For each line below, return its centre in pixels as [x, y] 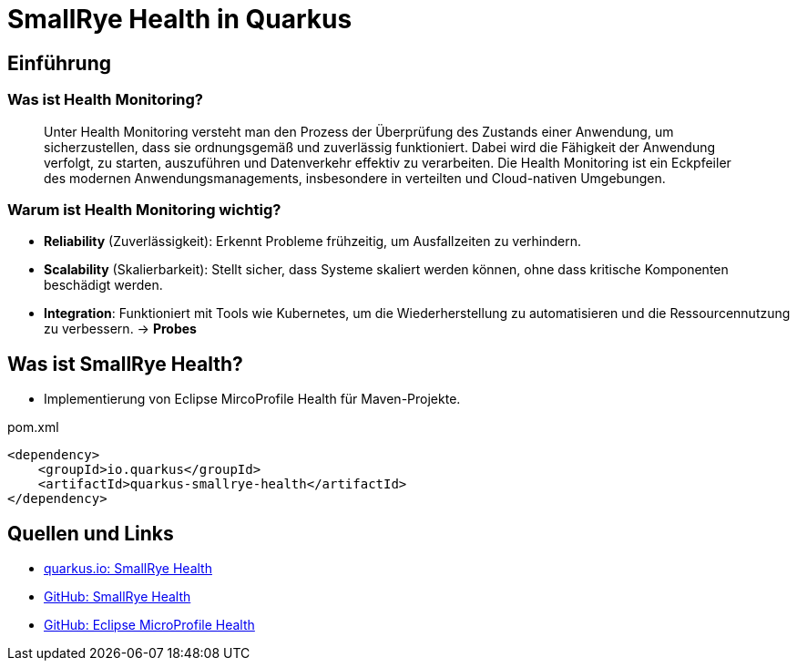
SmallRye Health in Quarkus [180, 19]
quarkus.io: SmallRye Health [128, 568]
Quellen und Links [91, 533]
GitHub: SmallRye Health [118, 596]
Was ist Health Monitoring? [106, 100]
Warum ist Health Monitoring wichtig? [144, 209]
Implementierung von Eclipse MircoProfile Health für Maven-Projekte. [252, 399]
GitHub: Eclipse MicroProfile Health [149, 624]
